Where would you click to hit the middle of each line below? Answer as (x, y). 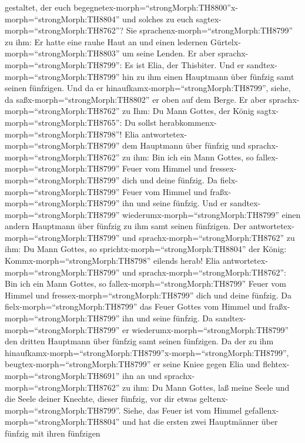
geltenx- (214, 399)
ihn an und (142, 375)
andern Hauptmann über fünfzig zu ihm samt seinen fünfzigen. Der (126, 226)
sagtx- (268, 111)
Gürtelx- (225, 41)
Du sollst (141, 122)
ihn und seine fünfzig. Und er (175, 203)
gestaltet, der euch (38, 7)
